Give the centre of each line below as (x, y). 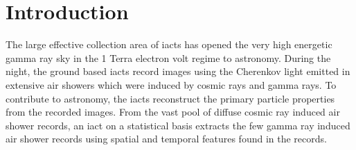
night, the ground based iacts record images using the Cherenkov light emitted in (178, 71)
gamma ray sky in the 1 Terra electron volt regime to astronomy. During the (168, 57)
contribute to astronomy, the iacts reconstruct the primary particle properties (170, 98)
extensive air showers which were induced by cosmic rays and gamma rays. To (171, 84)
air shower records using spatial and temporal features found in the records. (166, 139)
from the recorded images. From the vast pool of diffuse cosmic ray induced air (173, 112)
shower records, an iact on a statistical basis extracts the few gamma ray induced (178, 125)
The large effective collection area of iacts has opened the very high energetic (169, 44)
